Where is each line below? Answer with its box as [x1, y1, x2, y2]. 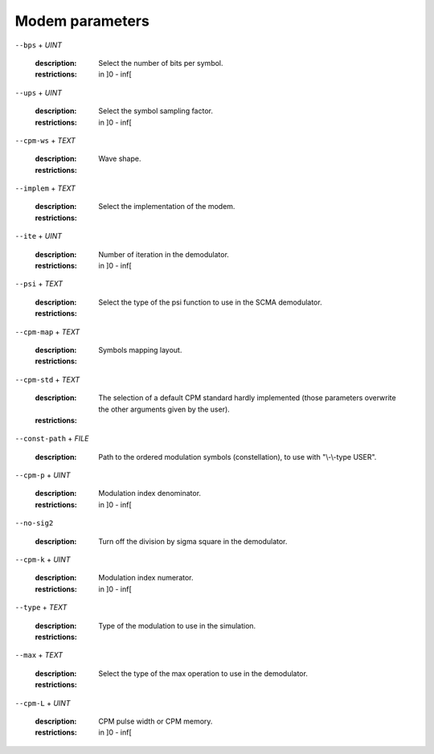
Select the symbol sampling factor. [98, 106, 213, 116]
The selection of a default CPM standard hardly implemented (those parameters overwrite [98, 393, 397, 403]
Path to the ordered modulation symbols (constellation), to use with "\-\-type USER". [98, 452, 377, 461]
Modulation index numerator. [98, 573, 194, 583]
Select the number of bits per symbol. [98, 58, 224, 68]
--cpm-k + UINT [14, 555, 71, 564]
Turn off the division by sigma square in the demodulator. [98, 536, 288, 546]
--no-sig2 [14, 518, 54, 528]
